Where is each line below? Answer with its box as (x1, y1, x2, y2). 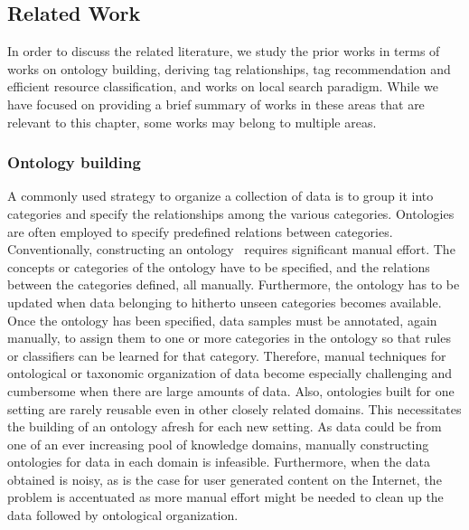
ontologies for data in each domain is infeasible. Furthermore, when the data (7, 452, 431, 471)
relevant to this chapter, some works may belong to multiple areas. (7, 112, 377, 131)
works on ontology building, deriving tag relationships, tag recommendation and (7, 59, 451, 78)
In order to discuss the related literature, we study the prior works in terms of (7, 42, 440, 61)
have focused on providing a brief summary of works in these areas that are (7, 94, 425, 113)
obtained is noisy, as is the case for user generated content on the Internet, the (7, 469, 442, 488)
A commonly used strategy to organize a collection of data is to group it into (7, 186, 434, 205)
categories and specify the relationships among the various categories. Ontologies (7, 203, 455, 222)
